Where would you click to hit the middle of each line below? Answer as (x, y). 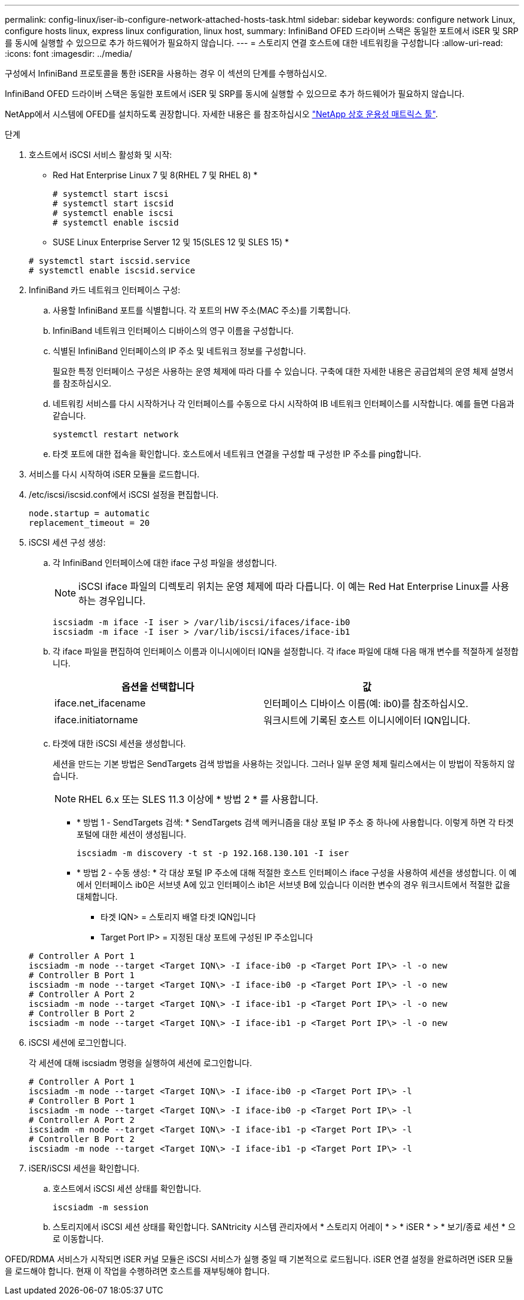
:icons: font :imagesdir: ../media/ (68, 54)
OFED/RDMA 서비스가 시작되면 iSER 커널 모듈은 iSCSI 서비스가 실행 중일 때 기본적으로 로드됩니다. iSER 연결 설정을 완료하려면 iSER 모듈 (259, 1259)
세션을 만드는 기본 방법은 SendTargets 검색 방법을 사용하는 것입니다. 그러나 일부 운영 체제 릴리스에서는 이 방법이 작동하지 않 (284, 764)
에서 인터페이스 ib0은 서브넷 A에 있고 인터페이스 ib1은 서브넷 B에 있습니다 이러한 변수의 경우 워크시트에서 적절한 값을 (294, 885)
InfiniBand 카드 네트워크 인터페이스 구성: (105, 290)
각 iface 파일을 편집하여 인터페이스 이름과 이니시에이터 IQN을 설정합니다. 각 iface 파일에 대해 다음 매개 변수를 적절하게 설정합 (286, 651)
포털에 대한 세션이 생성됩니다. (132, 834)
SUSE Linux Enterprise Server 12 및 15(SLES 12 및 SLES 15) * (171, 242)
